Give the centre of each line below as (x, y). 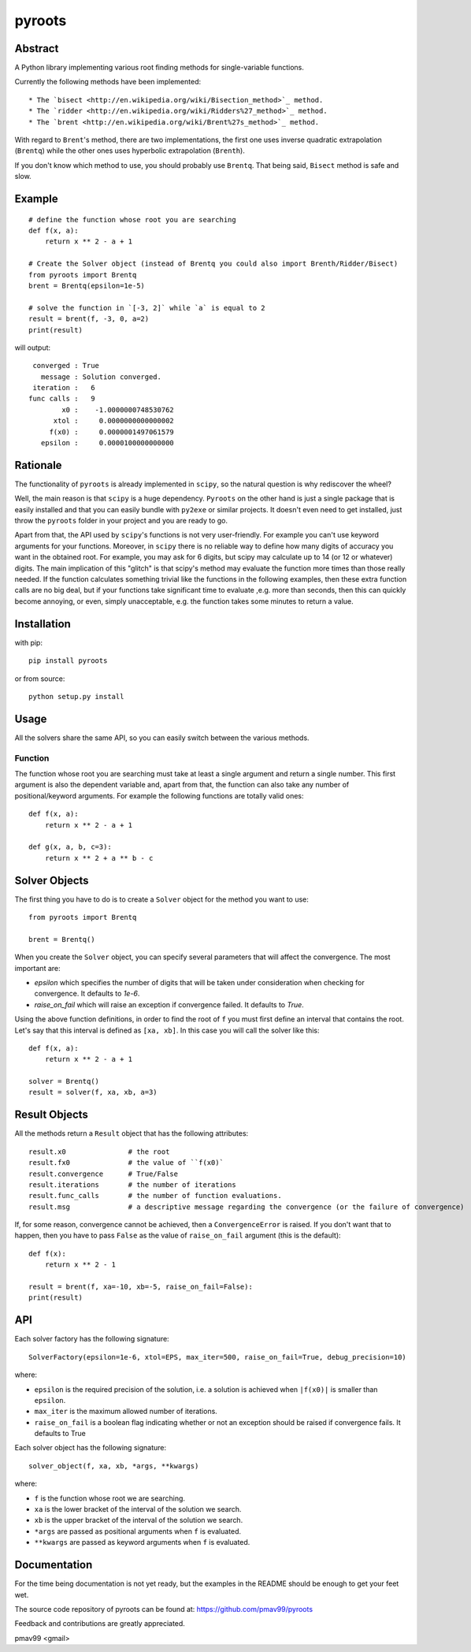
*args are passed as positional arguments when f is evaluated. (138, 1531)
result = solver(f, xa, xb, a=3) (93, 1092)
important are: (37, 968)
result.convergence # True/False (104, 1174)
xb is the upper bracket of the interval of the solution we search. (139, 1520)
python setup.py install (76, 696)
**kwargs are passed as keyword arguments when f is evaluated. (142, 1542)
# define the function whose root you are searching (132, 220)
